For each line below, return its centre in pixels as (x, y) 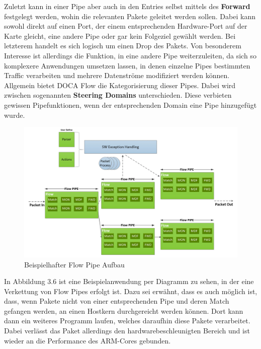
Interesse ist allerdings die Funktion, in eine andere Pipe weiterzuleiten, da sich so (130, 55)
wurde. (15, 115)
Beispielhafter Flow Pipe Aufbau (74, 264)
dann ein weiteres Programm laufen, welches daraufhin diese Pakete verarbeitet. (127, 321)
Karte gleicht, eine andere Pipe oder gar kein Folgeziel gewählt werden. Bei (120, 36)
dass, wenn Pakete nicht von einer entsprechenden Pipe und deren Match (117, 301)
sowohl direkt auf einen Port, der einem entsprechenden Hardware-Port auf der (126, 26)
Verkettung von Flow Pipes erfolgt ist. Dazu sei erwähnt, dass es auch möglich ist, (131, 291)
